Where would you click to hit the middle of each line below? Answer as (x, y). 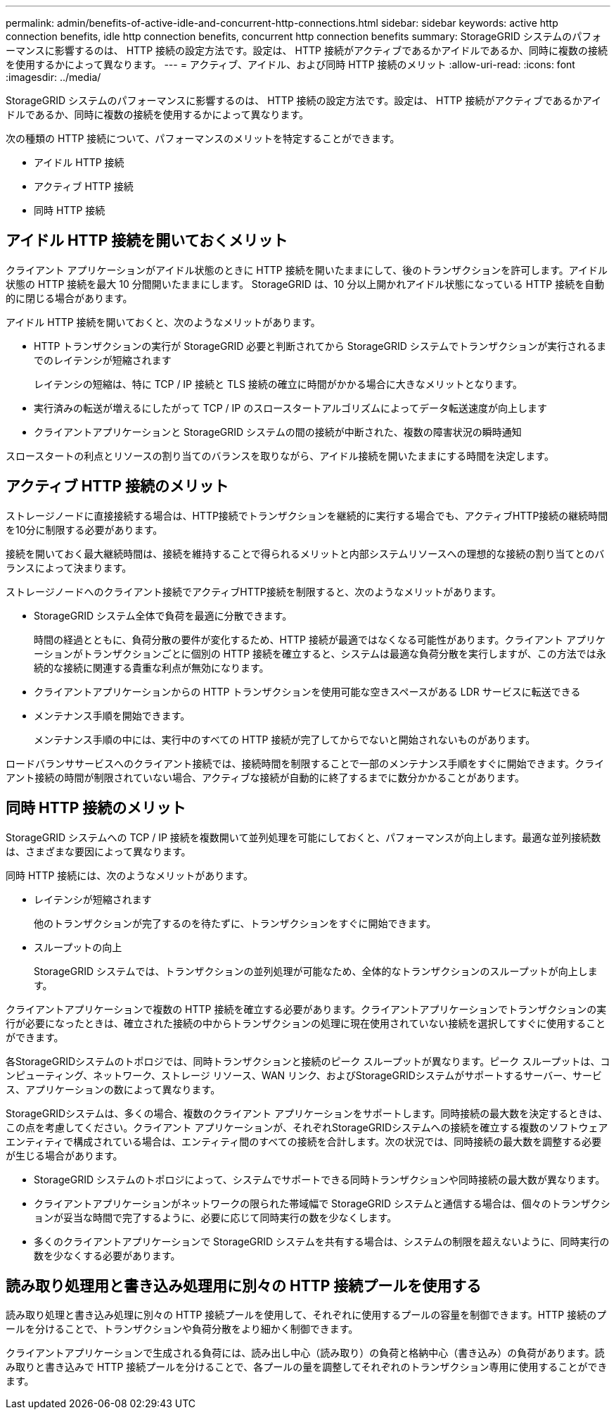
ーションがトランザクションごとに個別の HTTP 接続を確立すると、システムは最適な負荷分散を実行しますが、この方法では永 (320, 653)
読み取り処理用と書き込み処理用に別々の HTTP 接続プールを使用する (244, 1285)
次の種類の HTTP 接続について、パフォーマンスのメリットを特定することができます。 (203, 138)
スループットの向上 (78, 947)
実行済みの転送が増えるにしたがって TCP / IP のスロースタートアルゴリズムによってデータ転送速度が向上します (290, 408)
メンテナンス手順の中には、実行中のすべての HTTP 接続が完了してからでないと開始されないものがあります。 (285, 739)
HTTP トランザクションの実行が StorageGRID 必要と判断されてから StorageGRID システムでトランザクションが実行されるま (320, 346)
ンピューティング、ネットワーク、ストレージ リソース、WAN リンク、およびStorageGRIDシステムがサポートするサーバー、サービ (304, 1075)
